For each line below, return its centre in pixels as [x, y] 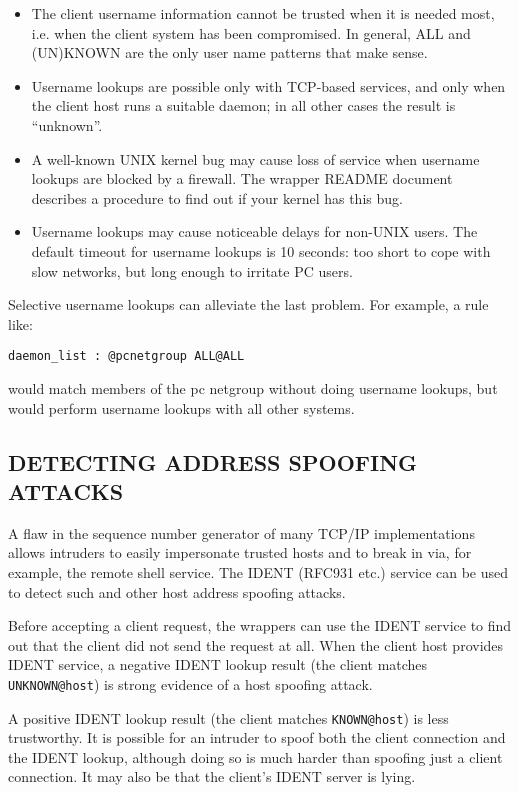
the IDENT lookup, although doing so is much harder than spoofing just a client [255, 756]
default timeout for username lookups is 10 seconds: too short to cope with [261, 250]
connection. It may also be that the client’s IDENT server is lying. [212, 776]
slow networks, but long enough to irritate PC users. [192, 270]
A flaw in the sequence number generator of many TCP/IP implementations [241, 532]
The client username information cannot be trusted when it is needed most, [263, 13]
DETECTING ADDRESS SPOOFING [213, 461]
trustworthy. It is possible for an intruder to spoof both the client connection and [257, 737]
